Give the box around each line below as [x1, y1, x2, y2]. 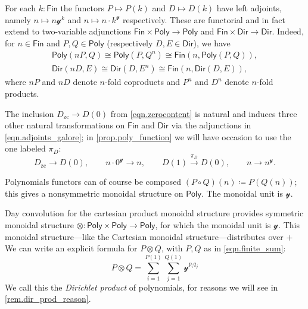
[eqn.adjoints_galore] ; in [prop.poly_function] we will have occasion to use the [5, 130, 291, 143]
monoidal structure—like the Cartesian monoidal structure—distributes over [5, 230, 284, 242]
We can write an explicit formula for [5, 242, 138, 254]
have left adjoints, [216, 2, 282, 14]
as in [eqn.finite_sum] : [204, 242, 286, 254]
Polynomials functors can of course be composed [5, 175, 182, 188]
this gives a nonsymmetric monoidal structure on [5, 187, 183, 199]
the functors [60, 2, 105, 14]
